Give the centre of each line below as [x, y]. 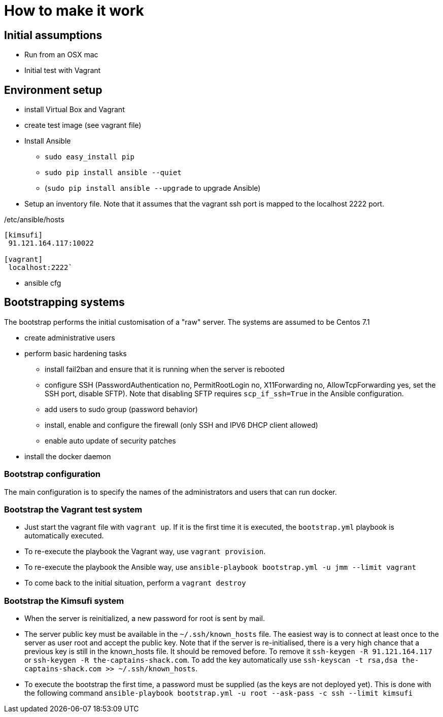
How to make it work [74, 11]
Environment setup [53, 90]
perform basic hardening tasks [76, 353]
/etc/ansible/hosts [34, 220]
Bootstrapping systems [64, 302]
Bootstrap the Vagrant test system [73, 509]
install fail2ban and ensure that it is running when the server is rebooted [165, 369]
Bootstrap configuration [53, 474]
